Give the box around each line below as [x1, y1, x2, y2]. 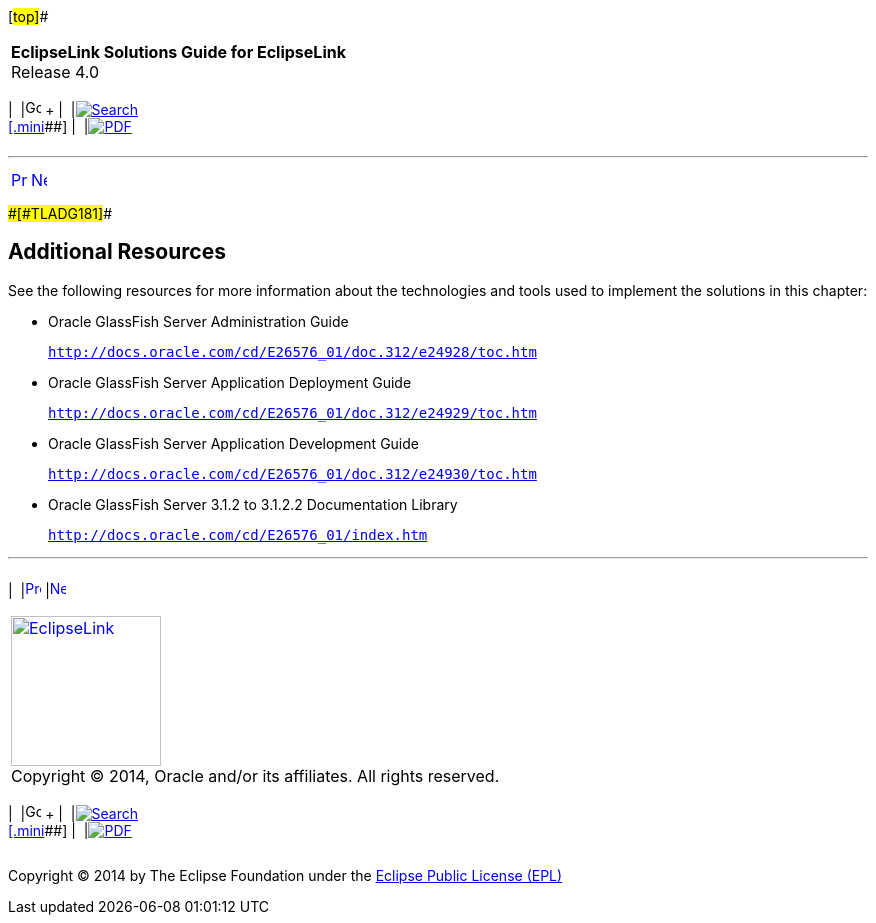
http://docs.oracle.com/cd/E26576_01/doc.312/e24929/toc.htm [48, 404, 537, 421]
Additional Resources [8, 239, 226, 265]
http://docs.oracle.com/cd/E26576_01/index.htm [48, 526, 428, 543]
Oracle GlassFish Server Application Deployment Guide [48, 373, 412, 391]
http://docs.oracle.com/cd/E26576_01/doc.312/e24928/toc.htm [48, 343, 537, 360]
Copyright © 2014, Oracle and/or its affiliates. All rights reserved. [11, 765, 500, 786]
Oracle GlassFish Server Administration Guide [48, 312, 349, 330]
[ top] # [8, 8, 49, 25]
